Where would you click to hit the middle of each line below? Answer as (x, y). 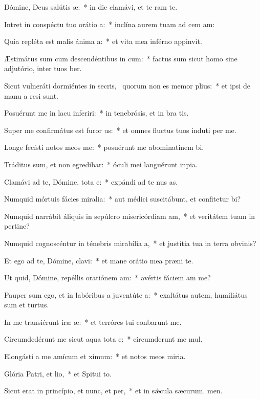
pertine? (17, 226)
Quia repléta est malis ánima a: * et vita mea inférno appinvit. (103, 41)
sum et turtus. (27, 305)
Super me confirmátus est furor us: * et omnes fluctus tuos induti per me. (120, 130)
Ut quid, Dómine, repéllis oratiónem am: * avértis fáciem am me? (107, 278)
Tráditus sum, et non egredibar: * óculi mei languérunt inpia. (101, 164)
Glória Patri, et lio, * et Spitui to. (58, 373)
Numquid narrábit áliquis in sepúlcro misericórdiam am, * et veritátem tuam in (130, 216)
